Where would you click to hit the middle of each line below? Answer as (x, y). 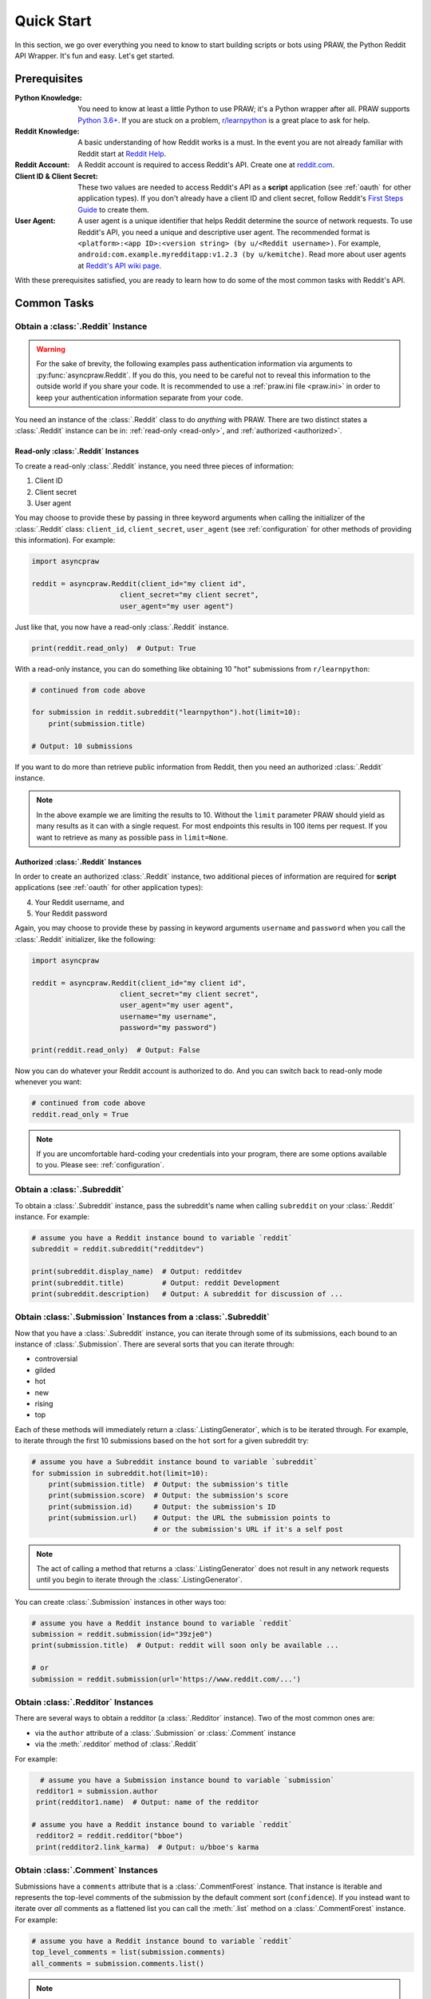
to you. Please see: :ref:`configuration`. (101, 1165)
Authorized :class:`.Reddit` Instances (78, 862)
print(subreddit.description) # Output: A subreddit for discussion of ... (187, 1294)
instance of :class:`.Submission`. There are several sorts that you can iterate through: (154, 1344)
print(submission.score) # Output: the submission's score (168, 1496)
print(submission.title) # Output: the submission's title (168, 1484)
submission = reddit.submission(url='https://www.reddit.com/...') (166, 1679)
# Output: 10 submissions (82, 746)
